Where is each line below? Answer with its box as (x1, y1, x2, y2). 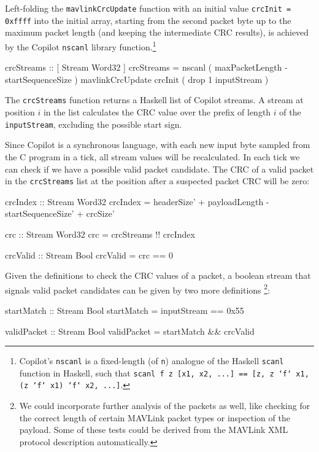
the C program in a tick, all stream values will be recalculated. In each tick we (5, 150, 300, 163)
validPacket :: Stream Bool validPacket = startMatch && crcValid (5, 324, 255, 337)
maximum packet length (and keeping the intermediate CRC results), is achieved (5, 26, 309, 39)
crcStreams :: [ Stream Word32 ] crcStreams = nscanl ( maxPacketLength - (5, 61, 288, 74)
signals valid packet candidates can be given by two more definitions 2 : (5, 281, 271, 296)
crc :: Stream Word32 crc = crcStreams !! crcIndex (5, 227, 195, 240)
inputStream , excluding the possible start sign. (5, 117, 182, 130)
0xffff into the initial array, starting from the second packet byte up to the (5, 14, 291, 26)
